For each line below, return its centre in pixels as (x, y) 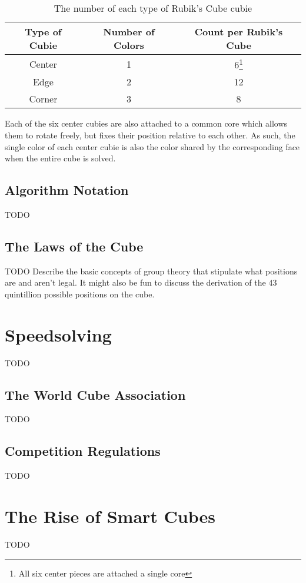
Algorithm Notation (67, 190)
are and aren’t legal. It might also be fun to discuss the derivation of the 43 (141, 282)
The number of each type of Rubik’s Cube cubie (153, 8)
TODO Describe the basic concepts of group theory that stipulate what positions (151, 271)
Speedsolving (58, 334)
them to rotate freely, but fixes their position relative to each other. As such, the (150, 135)
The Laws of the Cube (74, 246)
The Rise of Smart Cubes (110, 516)
